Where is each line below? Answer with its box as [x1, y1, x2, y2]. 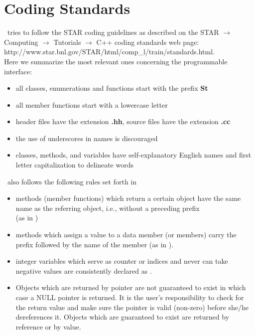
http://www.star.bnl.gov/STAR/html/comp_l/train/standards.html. [4, 46, 215, 57]
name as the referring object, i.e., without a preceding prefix [15, 202, 200, 213]
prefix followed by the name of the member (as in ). [15, 239, 174, 249]
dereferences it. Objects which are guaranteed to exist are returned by [15, 312, 230, 322]
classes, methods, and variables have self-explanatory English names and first [15, 150, 252, 160]
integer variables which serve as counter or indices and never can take [15, 256, 228, 266]
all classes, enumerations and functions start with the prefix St [15, 83, 208, 93]
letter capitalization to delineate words [15, 160, 134, 170]
